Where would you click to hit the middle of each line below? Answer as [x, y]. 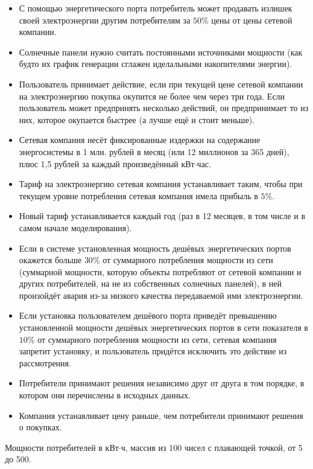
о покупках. [40, 427]
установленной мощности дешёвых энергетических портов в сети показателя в [163, 327]
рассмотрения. [45, 362]
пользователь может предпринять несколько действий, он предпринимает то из [164, 108]
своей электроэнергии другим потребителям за [105, 20]
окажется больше [50, 260]
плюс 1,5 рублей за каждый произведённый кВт [107, 163]
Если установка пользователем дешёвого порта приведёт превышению [148, 315]
